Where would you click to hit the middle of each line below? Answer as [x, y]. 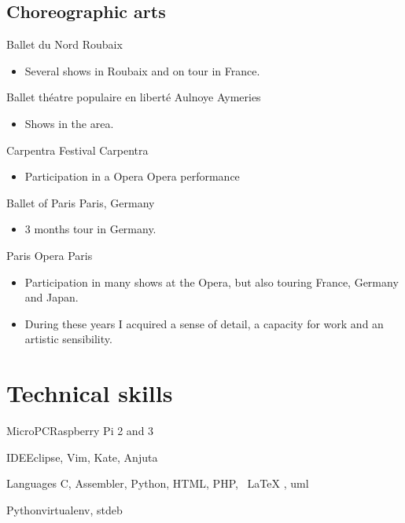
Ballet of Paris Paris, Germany [81, 202]
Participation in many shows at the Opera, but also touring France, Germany [212, 282]
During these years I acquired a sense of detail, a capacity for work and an [204, 323]
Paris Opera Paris [50, 255]
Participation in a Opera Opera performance [132, 176]
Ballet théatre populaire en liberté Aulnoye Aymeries [134, 97]
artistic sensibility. [68, 339]
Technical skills [90, 393]
